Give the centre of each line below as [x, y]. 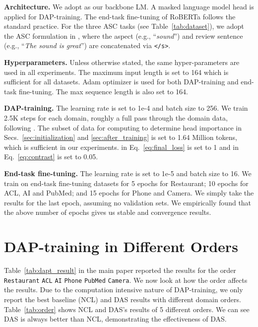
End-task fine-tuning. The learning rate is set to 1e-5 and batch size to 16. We [128, 173]
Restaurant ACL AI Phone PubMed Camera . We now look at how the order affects [126, 280]
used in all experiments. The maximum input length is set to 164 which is [116, 72]
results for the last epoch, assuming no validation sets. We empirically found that [128, 202]
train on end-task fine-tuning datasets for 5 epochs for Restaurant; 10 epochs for [126, 183]
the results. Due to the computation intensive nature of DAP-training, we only [124, 290]
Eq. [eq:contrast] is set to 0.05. [51, 157]
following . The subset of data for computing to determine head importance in [123, 127]
